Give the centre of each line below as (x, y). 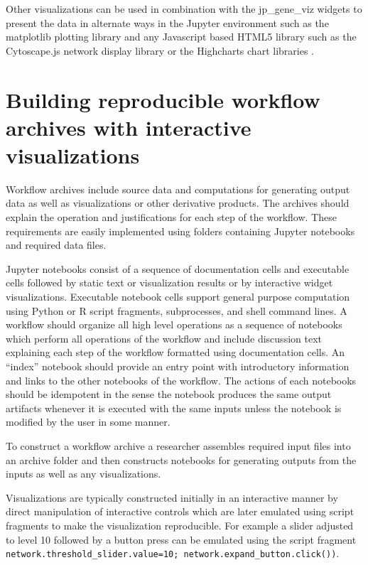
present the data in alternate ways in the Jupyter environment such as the (167, 22)
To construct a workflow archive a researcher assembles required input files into (178, 445)
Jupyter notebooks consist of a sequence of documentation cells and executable (178, 268)
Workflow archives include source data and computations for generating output (178, 189)
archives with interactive (129, 127)
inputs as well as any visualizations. (83, 474)
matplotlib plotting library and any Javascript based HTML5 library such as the (181, 37)
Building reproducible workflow (163, 99)
